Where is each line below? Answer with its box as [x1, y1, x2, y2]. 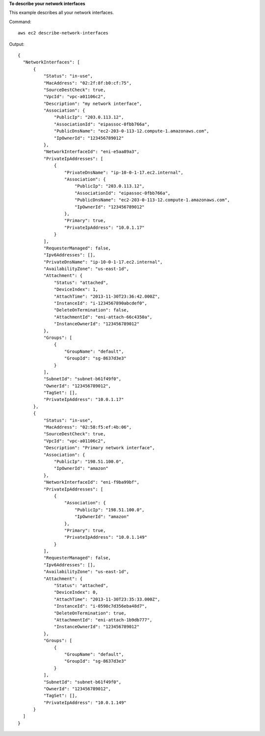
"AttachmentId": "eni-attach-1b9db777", [54, 617, 153, 622]
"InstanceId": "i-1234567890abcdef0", [54, 301, 147, 306]
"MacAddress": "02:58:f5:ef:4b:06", [43, 425, 132, 430]
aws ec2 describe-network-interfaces [18, 30, 109, 36]
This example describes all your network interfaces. [9, 10, 114, 16]
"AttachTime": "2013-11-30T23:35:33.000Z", [54, 596, 160, 602]
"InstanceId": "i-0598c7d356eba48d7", [54, 603, 147, 609]
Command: [9, 19, 31, 25]
